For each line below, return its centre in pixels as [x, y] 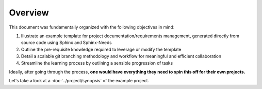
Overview [29, 13]
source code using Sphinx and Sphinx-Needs [66, 43]
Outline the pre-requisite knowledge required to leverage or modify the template [101, 49]
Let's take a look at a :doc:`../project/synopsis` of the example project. [79, 81]
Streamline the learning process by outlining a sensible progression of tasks [97, 63]
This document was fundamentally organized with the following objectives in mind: [92, 27]
